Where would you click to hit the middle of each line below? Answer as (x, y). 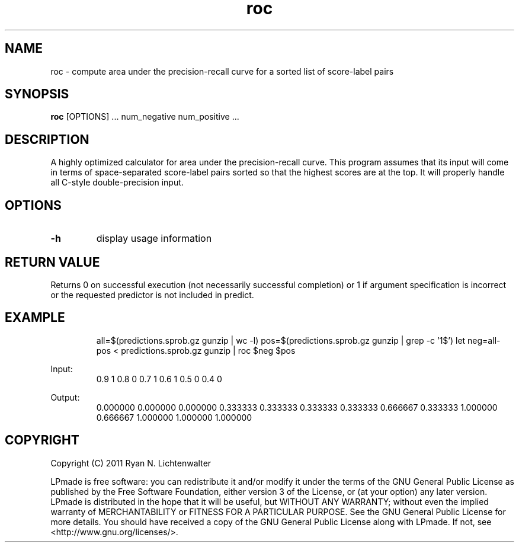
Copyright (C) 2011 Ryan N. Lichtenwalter (131, 463)
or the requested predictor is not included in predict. (152, 295)
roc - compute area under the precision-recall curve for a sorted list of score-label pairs (222, 71)
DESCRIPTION (47, 139)
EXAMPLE (35, 318)
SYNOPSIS (37, 94)
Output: (65, 397)
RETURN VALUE (52, 262)
